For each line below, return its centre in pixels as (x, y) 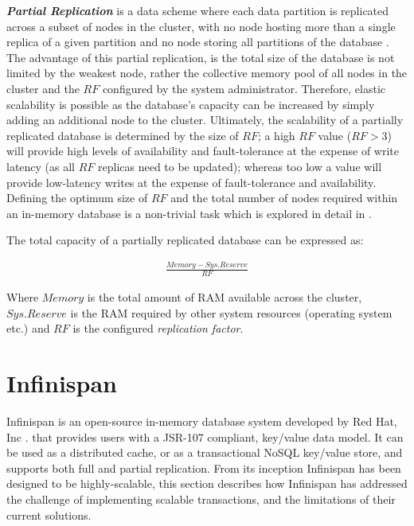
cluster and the (43, 88)
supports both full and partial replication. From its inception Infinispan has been (204, 468)
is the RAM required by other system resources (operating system (231, 312)
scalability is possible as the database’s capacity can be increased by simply (191, 104)
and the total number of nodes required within (284, 198)
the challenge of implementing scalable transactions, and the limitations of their (201, 499)
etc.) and (28, 328)
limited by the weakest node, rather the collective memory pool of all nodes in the (207, 73)
